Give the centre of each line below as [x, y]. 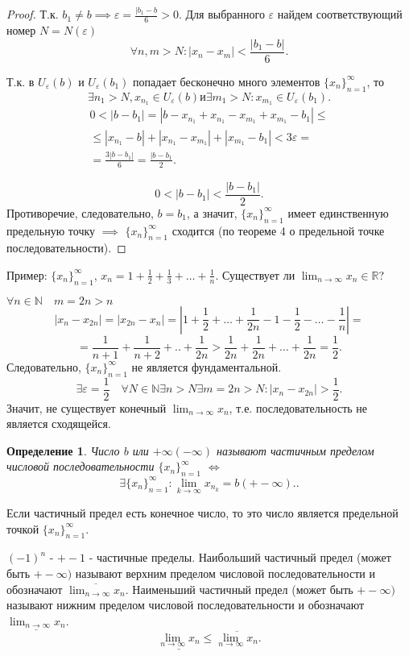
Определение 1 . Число [63, 450]
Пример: [27, 274]
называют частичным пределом [295, 450]
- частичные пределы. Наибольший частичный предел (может [240, 557]
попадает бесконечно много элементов [227, 81]
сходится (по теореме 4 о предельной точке [278, 230]
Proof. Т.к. [33, 14]
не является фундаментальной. [207, 366]
